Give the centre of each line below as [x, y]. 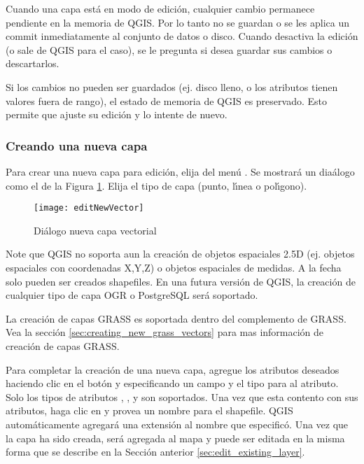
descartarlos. [33, 63]
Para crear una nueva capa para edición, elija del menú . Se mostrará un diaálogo [180, 171]
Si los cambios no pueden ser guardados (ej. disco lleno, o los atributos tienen [172, 86]
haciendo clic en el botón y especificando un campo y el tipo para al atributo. [172, 383]
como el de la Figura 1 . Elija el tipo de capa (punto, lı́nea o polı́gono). [156, 185]
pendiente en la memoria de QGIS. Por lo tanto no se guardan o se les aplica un [178, 22]
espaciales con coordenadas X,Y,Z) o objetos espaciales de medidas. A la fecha [174, 267]
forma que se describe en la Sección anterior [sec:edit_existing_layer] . [155, 452]
